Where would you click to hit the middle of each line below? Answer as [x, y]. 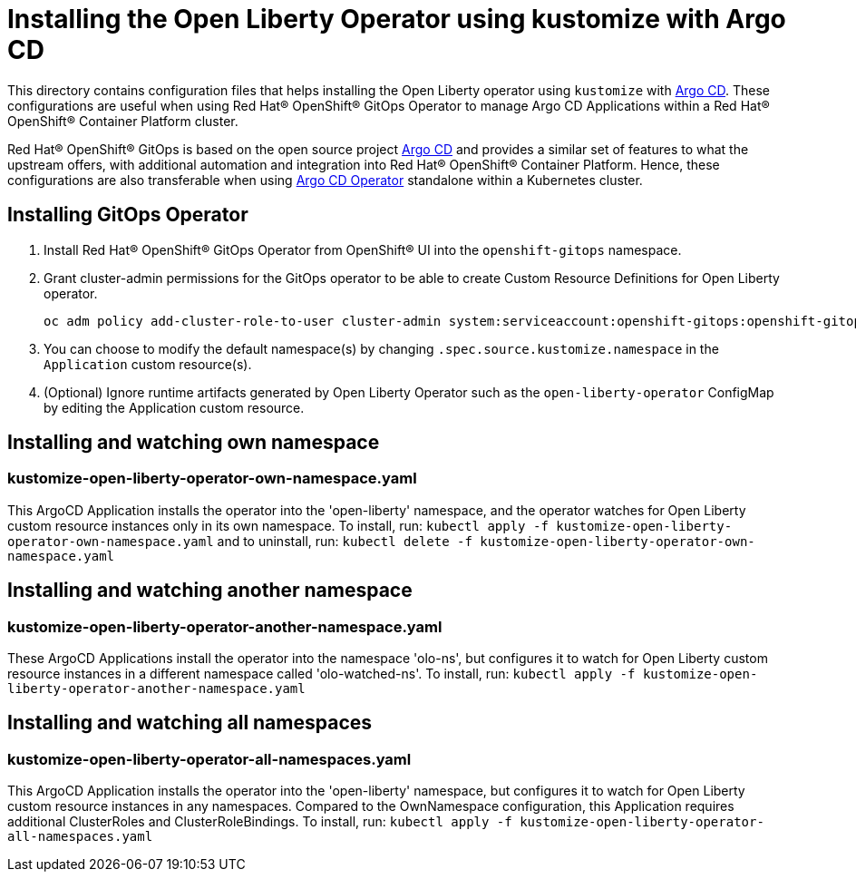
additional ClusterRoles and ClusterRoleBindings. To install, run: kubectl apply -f [260, 822]
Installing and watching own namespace [194, 443]
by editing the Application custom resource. [174, 407]
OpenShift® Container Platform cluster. [123, 121]
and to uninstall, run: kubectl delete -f [345, 541]
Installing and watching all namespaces [190, 723]
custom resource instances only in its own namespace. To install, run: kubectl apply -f [278, 525]
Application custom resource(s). [148, 364]
